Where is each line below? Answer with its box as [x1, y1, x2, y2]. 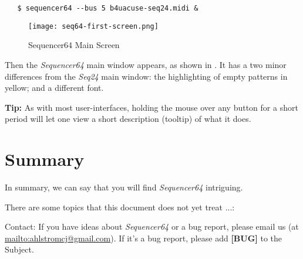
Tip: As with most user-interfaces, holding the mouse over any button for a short [5, 101, 298, 113]
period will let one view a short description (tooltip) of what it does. [5, 113, 251, 125]
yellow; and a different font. [5, 81, 104, 94]
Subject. [5, 243, 34, 255]
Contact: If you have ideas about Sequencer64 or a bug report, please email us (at [5, 220, 299, 233]
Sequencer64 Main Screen [28, 39, 120, 51]
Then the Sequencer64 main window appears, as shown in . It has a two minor [5, 58, 287, 70]
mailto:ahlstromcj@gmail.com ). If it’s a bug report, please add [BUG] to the [5, 231, 282, 244]
